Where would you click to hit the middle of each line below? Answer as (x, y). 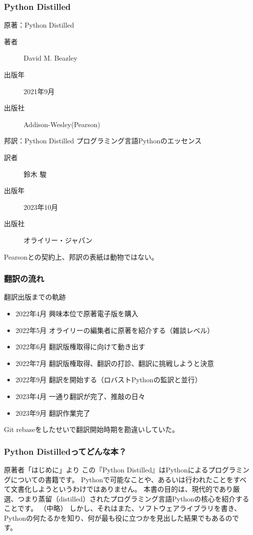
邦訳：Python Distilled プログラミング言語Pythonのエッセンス (103, 141)
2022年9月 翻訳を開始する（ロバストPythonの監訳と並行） (109, 380)
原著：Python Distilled (39, 25)
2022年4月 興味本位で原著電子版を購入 (77, 313)
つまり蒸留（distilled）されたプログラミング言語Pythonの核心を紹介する (133, 498)
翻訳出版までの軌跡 (35, 297)
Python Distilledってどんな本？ (65, 451)
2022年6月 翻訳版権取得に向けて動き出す (80, 347)
